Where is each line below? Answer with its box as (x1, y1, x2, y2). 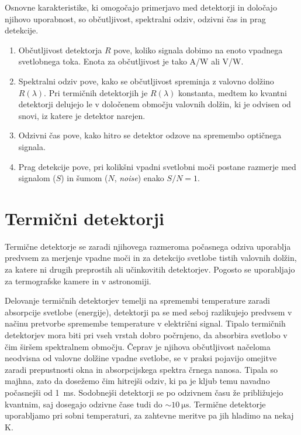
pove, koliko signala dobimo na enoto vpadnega (113, 43, 283, 56)
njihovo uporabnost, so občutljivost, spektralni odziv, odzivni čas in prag (5, 12, 266, 25)
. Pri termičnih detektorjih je (44, 86, 148, 98)
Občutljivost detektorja (18, 43, 102, 56)
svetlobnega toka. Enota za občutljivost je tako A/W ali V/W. (18, 55, 244, 67)
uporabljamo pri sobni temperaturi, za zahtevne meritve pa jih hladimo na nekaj (5, 409, 294, 422)
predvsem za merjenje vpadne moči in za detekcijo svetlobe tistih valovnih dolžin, (5, 252, 297, 264)
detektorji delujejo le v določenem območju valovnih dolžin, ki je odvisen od (18, 98, 291, 110)
